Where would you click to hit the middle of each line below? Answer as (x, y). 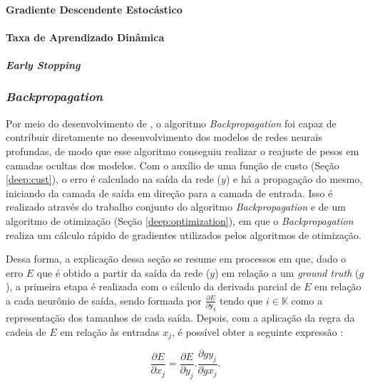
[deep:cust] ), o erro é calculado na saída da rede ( (114, 179)
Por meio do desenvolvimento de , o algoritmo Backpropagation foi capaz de (171, 123)
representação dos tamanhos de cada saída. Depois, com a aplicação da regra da (180, 318)
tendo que (241, 300)
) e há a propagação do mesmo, (294, 179)
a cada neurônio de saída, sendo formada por (104, 300)
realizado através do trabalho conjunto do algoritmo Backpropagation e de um (176, 207)
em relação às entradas (110, 331)
